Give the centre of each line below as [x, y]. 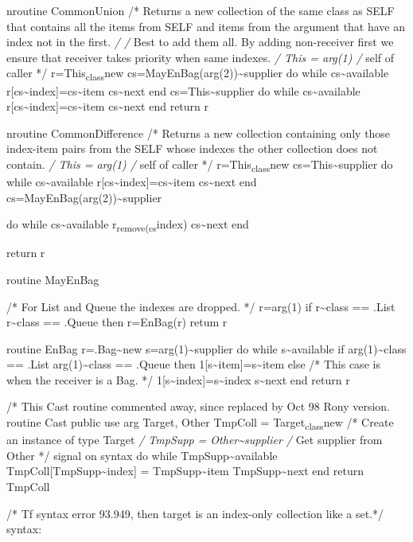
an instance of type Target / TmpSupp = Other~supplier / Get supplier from [195, 440]
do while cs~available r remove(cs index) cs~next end [128, 225]
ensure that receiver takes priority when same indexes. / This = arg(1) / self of [201, 57]
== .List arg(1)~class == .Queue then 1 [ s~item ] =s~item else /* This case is [193, 364]
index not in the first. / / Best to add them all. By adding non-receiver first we [200, 42]
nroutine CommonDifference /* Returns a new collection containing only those [199, 133]
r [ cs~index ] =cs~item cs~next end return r [108, 106]
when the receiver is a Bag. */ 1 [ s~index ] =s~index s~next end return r [178, 379]
